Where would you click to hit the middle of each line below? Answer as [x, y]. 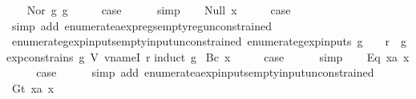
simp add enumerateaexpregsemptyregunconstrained [141, 25]
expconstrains [40, 56]
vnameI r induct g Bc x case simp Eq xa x [256, 56]
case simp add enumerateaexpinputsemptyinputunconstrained [205, 72]
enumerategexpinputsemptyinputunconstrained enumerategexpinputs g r [201, 41]
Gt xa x [33, 87]
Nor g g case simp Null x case [159, 10]
